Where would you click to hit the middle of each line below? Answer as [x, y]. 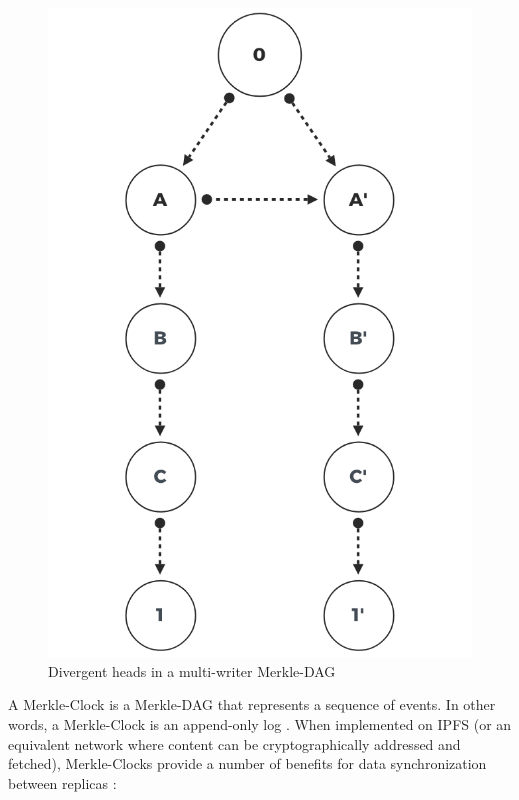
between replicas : [62, 782]
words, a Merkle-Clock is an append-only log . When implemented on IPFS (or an [260, 724]
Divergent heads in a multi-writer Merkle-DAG [192, 670]
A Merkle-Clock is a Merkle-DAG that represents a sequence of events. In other [252, 704]
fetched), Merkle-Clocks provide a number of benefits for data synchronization [247, 763]
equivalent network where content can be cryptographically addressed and [234, 743]
